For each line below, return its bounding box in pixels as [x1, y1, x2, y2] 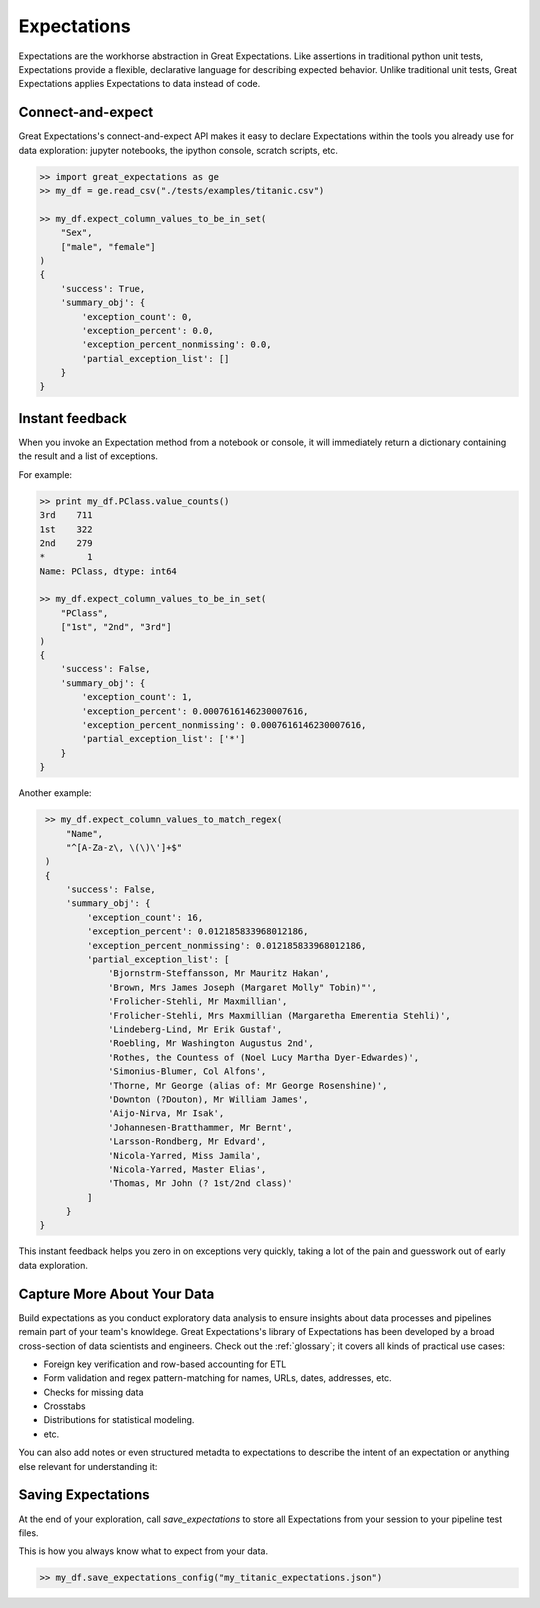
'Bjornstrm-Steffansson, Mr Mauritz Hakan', [108, 968, 330, 979]
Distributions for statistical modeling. [43, 1414, 195, 1426]
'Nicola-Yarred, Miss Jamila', [108, 1150, 262, 1161]
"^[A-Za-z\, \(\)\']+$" [65, 841, 183, 853]
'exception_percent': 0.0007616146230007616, [81, 705, 309, 717]
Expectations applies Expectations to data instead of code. [18, 78, 261, 90]
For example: [18, 468, 73, 480]
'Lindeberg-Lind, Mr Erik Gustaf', [108, 1023, 283, 1035]
